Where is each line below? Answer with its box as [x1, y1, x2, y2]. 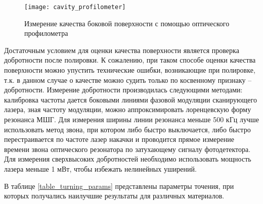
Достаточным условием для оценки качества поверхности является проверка [4, 44, 239, 55]
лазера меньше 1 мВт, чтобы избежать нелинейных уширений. [4, 163, 197, 174]
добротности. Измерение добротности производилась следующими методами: [4, 84, 243, 95]
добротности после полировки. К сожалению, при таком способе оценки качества [4, 55, 256, 65]
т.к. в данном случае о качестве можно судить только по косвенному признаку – [4, 74, 252, 85]
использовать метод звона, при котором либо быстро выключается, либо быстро [4, 124, 251, 134]
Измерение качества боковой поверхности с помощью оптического [24, 18, 230, 28]
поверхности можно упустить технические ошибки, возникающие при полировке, [4, 65, 255, 75]
